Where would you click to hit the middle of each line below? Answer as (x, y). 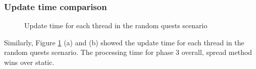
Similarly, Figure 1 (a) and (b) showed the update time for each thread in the (124, 42)
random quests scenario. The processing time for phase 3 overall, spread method (128, 52)
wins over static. (29, 62)
